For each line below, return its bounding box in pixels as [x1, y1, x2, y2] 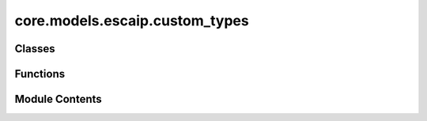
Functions [14, 67, 66, 81]
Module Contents [14, 93, 102, 106]
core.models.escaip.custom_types [14, 12, 249, 29]
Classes [14, 42, 55, 55]
